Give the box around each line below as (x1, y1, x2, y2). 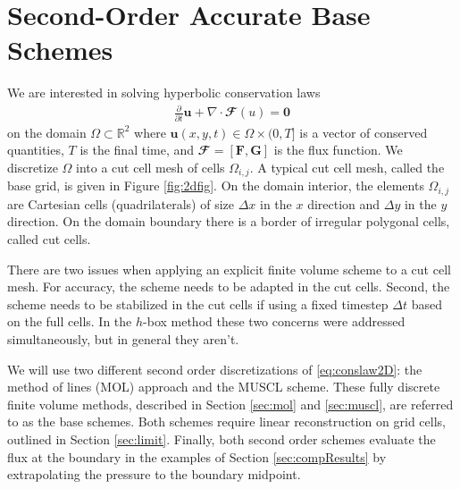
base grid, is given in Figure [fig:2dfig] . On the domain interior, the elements (7, 176, 424, 195)
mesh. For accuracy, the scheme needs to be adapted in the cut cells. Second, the (7, 277, 450, 296)
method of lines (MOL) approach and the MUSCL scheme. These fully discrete (7, 377, 440, 396)
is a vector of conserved (299, 122, 428, 141)
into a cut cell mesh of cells (76, 157, 225, 176)
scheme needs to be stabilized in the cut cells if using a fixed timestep (7, 294, 389, 313)
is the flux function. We (273, 140, 403, 159)
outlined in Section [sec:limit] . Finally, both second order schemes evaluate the (7, 429, 436, 448)
